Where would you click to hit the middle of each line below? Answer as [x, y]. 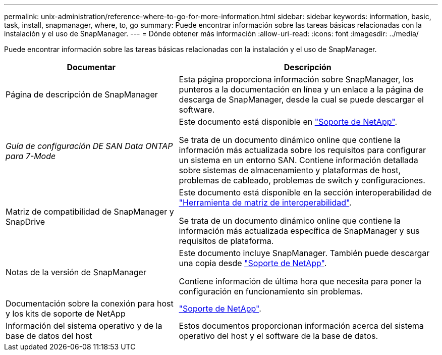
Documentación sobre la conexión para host [90, 303]
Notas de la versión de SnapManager [76, 272]
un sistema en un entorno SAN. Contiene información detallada [298, 160]
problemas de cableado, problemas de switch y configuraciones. [302, 180]
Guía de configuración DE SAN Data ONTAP [89, 146]
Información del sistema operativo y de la [84, 326]
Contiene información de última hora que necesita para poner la [300, 281]
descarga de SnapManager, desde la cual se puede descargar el [301, 99]
